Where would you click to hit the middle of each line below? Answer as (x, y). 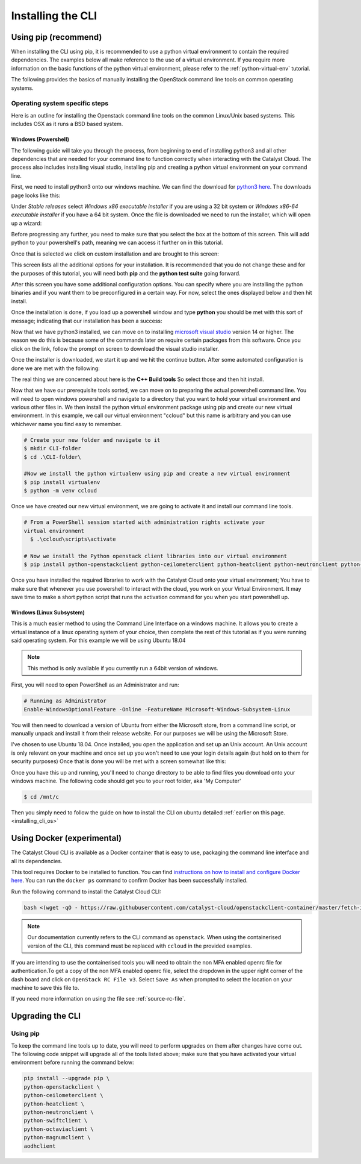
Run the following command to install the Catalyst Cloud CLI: (86, 892)
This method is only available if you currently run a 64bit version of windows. (123, 668)
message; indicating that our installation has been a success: (87, 321)
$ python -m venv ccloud (60, 491)
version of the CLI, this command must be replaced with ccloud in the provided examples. (140, 946)
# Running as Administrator (65, 701)
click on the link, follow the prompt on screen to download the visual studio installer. (115, 348)
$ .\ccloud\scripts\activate (73, 539)
